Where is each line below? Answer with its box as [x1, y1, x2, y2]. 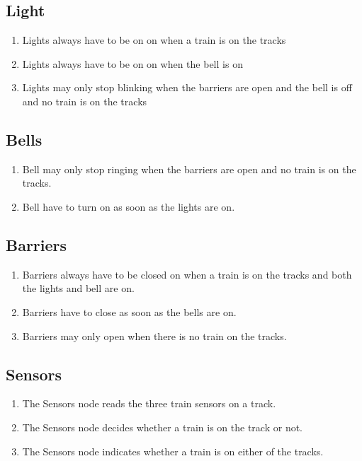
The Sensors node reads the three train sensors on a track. [22, 396, 276, 411]
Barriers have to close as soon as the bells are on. [22, 304, 237, 319]
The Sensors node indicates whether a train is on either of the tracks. [22, 443, 324, 458]
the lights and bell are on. [22, 281, 135, 296]
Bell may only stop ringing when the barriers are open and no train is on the [22, 161, 356, 176]
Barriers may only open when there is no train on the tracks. [22, 328, 287, 343]
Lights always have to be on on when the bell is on [22, 56, 243, 71]
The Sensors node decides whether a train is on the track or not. [22, 419, 303, 434]
